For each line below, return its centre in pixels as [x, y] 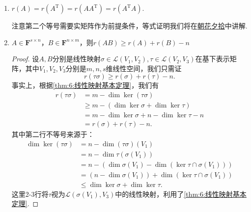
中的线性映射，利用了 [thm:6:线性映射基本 [181, 194]
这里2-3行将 [30, 194]
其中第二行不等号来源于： [53, 134]
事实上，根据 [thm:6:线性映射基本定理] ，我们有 [85, 85]
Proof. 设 [25, 59]
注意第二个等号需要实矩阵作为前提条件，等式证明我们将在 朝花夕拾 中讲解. [129, 26]
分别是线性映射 [76, 59]
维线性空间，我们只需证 [144, 68]
